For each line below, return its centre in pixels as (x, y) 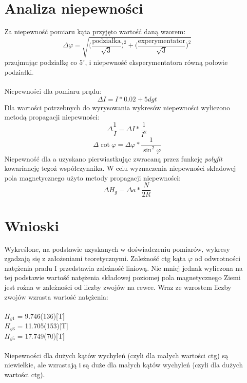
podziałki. (19, 71)
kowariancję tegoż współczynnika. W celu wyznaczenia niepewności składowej (120, 168)
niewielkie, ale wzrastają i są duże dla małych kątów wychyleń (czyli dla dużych (124, 365)
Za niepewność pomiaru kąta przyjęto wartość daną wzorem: (95, 31)
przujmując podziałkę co (41, 62)
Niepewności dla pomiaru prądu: (53, 91)
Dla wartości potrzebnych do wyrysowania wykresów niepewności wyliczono (117, 107)
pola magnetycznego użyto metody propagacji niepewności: (93, 177)
